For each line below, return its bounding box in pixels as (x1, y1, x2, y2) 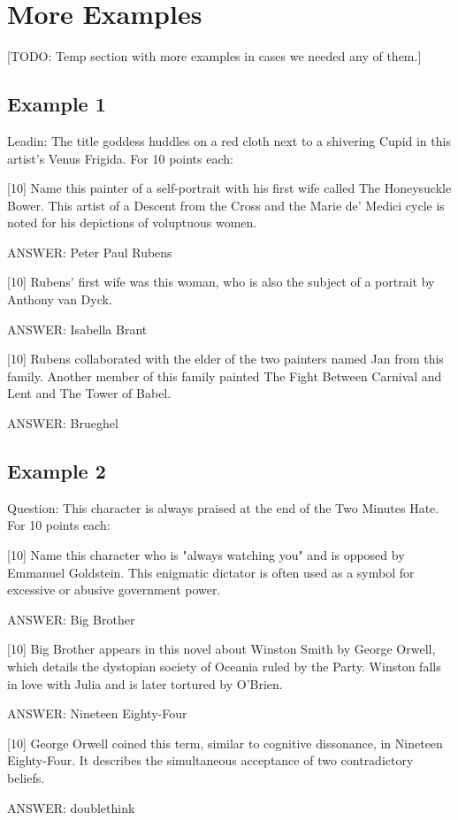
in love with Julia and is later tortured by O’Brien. (7, 674, 283, 693)
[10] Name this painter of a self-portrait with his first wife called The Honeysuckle (7, 179, 452, 197)
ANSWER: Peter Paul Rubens (7, 242, 172, 261)
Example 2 (7, 457, 106, 485)
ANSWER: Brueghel (7, 414, 118, 433)
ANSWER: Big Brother (7, 609, 135, 628)
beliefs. (7, 768, 45, 786)
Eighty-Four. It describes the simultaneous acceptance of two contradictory (7, 751, 414, 770)
